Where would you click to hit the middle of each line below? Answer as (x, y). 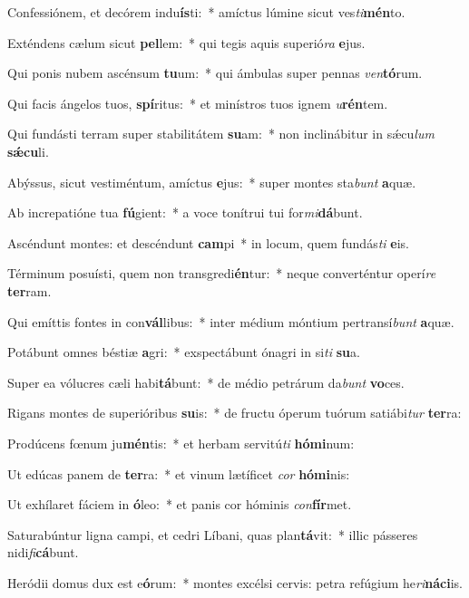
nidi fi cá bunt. (43, 552)
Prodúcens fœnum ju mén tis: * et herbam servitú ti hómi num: (181, 443)
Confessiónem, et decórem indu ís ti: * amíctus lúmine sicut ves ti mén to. (206, 12)
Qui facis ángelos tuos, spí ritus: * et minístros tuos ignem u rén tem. (198, 103)
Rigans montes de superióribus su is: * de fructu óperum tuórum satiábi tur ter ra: (234, 413)
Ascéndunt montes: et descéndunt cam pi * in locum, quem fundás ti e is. (208, 242)
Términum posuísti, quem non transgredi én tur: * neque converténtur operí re (222, 273)
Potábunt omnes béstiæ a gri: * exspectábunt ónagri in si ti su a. (184, 352)
